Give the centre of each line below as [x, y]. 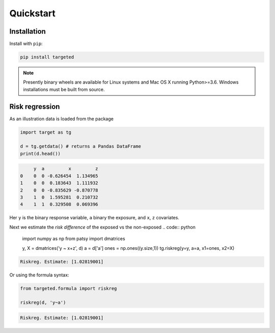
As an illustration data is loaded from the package [62, 119]
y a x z [66, 169]
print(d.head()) [40, 153]
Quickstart [33, 13]
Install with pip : [26, 44]
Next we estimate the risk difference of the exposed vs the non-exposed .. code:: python [103, 227]
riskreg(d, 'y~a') [43, 303]
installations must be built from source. [64, 89]
